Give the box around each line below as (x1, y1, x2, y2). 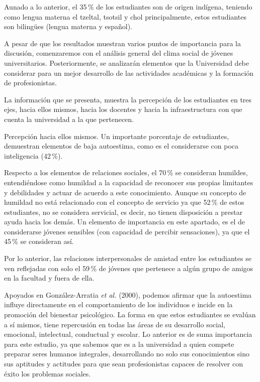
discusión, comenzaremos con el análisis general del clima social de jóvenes (4, 48, 233, 58)
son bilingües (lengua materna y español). (4, 21, 133, 32)
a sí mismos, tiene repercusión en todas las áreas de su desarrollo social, (4, 319, 225, 329)
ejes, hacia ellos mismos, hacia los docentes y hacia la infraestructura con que (4, 104, 242, 114)
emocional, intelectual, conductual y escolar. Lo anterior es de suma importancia (4, 329, 252, 339)
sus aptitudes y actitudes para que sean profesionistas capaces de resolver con (4, 358, 243, 368)
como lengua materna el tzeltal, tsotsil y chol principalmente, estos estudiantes (4, 11, 246, 22)
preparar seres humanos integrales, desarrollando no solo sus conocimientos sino (4, 348, 249, 359)
